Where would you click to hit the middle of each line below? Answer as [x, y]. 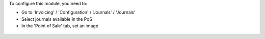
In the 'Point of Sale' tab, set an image [60, 26]
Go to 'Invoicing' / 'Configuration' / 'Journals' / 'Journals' [78, 13]
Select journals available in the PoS [57, 19]
